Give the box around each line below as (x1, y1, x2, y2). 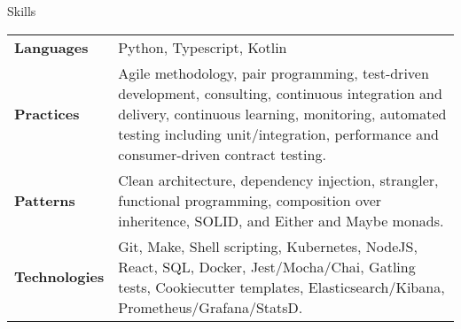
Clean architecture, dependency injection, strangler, (118, 169, 439, 190)
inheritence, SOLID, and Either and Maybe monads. (118, 210, 444, 231)
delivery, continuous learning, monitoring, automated (118, 103, 447, 124)
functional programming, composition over (118, 189, 382, 210)
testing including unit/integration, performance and (118, 123, 439, 144)
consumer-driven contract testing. (118, 143, 326, 164)
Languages (14, 36, 89, 57)
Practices (14, 103, 80, 124)
